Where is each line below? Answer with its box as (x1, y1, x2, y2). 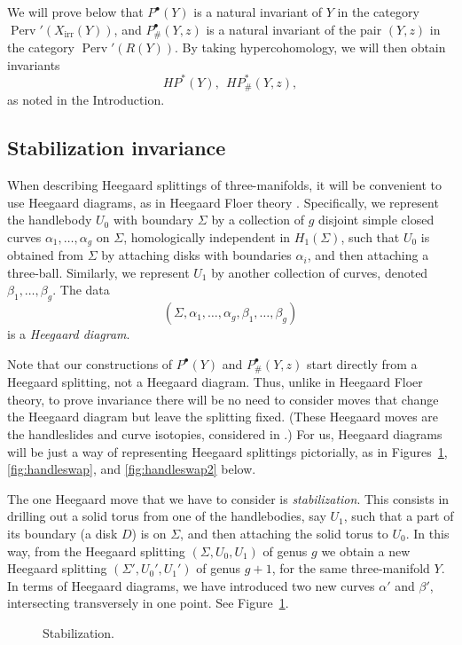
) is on (131, 524, 167, 542)
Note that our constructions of (7, 354, 173, 373)
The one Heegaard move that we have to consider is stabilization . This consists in (7, 489, 450, 507)
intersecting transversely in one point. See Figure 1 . (7, 594, 289, 612)
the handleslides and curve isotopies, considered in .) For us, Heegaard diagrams (7, 425, 442, 444)
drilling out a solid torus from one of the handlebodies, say (7, 507, 326, 525)
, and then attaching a (307, 246, 429, 264)
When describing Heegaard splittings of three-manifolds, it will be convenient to (7, 175, 442, 193)
